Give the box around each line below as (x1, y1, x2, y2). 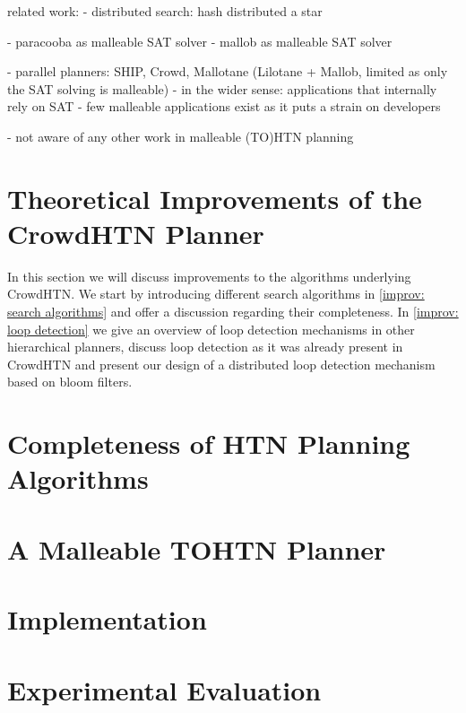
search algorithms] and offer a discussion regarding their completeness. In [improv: (7, 302, 459, 321)
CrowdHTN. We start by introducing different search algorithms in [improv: (7, 284, 425, 303)
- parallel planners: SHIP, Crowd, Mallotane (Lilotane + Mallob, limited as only (7, 62, 448, 81)
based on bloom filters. (7, 372, 133, 391)
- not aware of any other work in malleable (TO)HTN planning (7, 126, 354, 145)
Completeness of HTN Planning (7, 425, 410, 462)
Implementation (7, 601, 207, 638)
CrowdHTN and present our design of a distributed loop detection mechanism (7, 354, 436, 373)
